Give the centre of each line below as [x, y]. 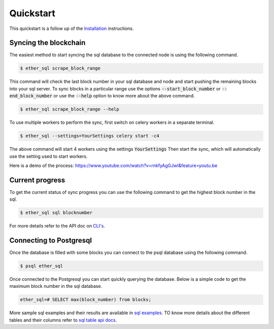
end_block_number [31, 96]
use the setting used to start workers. [48, 156]
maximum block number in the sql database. [56, 286]
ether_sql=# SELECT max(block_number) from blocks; [86, 300]
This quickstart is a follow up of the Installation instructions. [72, 28]
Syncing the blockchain [47, 43]
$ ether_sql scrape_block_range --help [70, 109]
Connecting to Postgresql [51, 240]
